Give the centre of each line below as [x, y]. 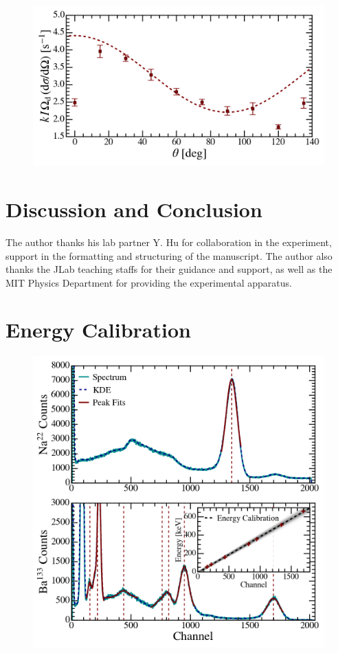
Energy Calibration [98, 330]
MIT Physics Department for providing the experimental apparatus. [149, 282]
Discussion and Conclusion [134, 209]
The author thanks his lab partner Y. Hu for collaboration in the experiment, [169, 242]
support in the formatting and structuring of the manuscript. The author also [169, 255]
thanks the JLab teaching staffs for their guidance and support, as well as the [169, 269]
